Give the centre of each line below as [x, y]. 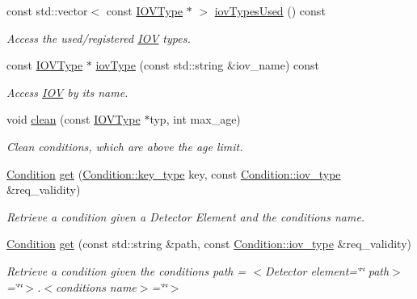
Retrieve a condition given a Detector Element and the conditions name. [186, 216]
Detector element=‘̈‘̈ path [327, 270]
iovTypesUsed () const [270, 11]
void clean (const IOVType [74, 119]
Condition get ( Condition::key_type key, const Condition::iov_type [174, 173]
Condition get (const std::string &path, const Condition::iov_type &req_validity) [209, 244]
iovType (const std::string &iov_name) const [208, 65]
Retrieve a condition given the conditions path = [126, 270]
